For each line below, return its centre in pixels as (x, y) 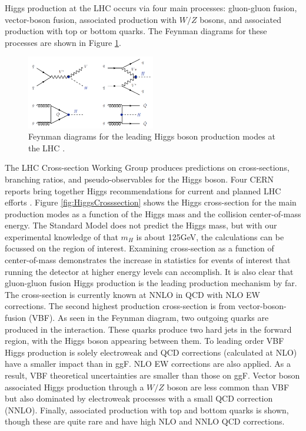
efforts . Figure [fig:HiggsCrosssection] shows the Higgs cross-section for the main (151, 202)
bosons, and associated (240, 19)
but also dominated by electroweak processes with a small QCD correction (139, 398)
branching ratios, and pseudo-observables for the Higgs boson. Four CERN (139, 179)
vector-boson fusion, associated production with (91, 19)
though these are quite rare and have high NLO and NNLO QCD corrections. (145, 421)
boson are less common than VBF (228, 387)
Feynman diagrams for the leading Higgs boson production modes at (152, 136)
